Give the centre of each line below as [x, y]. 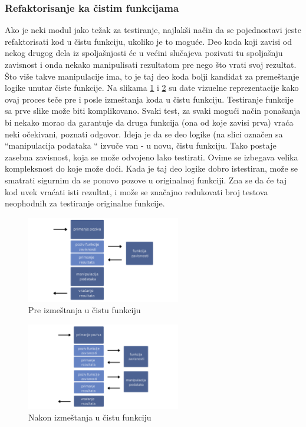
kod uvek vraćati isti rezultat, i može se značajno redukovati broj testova [136, 191]
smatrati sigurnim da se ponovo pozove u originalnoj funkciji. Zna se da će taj [146, 180]
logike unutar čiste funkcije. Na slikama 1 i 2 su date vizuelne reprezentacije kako [152, 88]
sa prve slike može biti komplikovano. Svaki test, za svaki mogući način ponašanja [153, 111]
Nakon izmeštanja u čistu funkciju [90, 417]
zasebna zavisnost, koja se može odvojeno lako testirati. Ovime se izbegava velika [152, 157]
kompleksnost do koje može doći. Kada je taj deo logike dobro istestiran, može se [152, 168]
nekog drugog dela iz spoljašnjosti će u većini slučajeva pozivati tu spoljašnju [144, 53]
